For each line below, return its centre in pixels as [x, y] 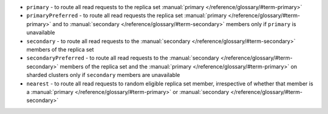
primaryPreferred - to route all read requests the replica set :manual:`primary [127, 16]
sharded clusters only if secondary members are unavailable [103, 75]
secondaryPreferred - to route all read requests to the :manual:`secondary [123, 58]
